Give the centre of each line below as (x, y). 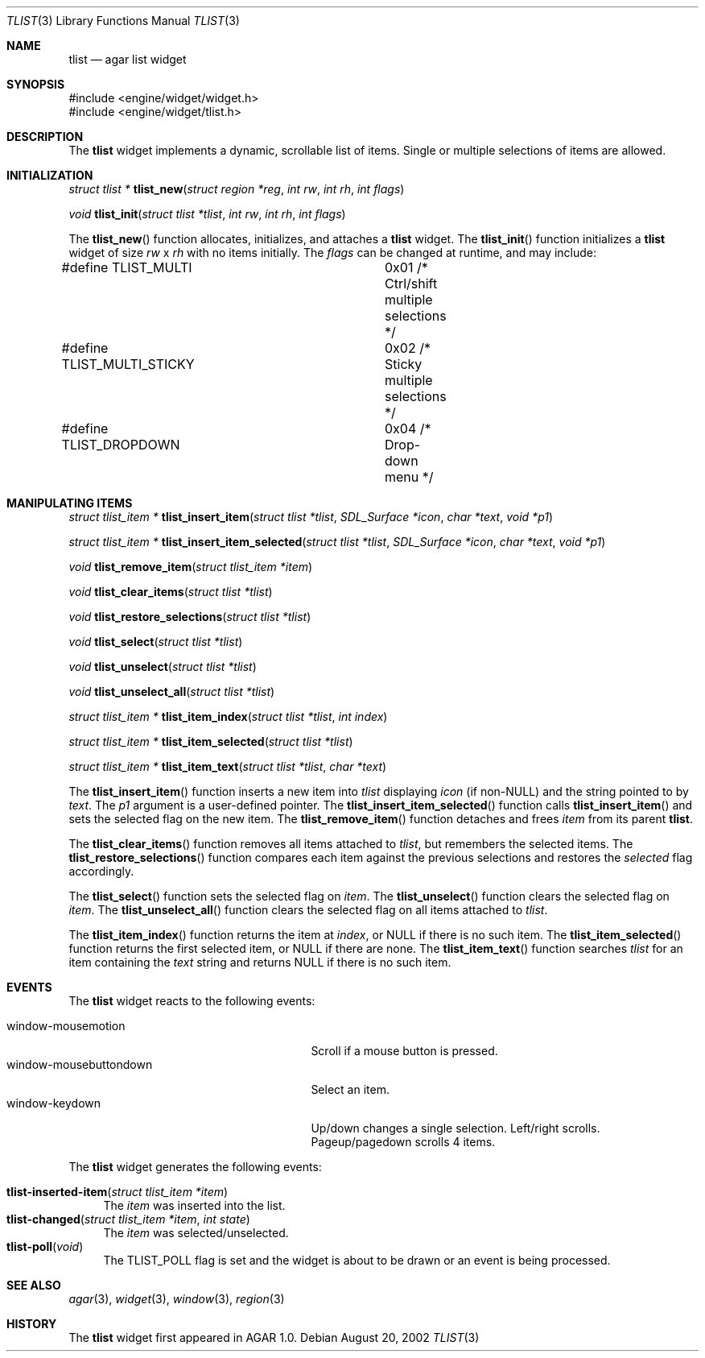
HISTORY (32, 1324)
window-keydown (54, 1103)
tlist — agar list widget (128, 59)
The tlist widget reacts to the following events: (192, 1001)
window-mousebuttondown (80, 1064)
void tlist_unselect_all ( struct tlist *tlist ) (172, 691)
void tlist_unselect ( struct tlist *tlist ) (163, 667)
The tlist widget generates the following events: (195, 1167)
